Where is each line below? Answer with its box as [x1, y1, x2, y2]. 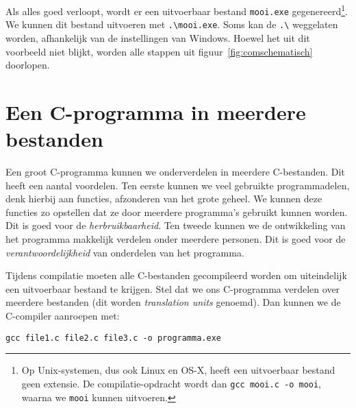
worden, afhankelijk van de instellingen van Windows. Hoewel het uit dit [5, 30, 310, 45]
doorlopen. [5, 58, 50, 72]
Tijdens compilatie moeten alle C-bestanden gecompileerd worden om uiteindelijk [5, 268, 347, 283]
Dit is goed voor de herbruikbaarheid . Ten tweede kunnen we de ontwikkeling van [5, 218, 346, 232]
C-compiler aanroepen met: [5, 309, 120, 322]
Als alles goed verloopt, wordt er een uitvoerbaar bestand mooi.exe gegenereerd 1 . [5, 2, 348, 18]
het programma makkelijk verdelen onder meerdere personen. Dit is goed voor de [5, 232, 346, 246]
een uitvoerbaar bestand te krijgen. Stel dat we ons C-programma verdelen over [5, 281, 340, 296]
